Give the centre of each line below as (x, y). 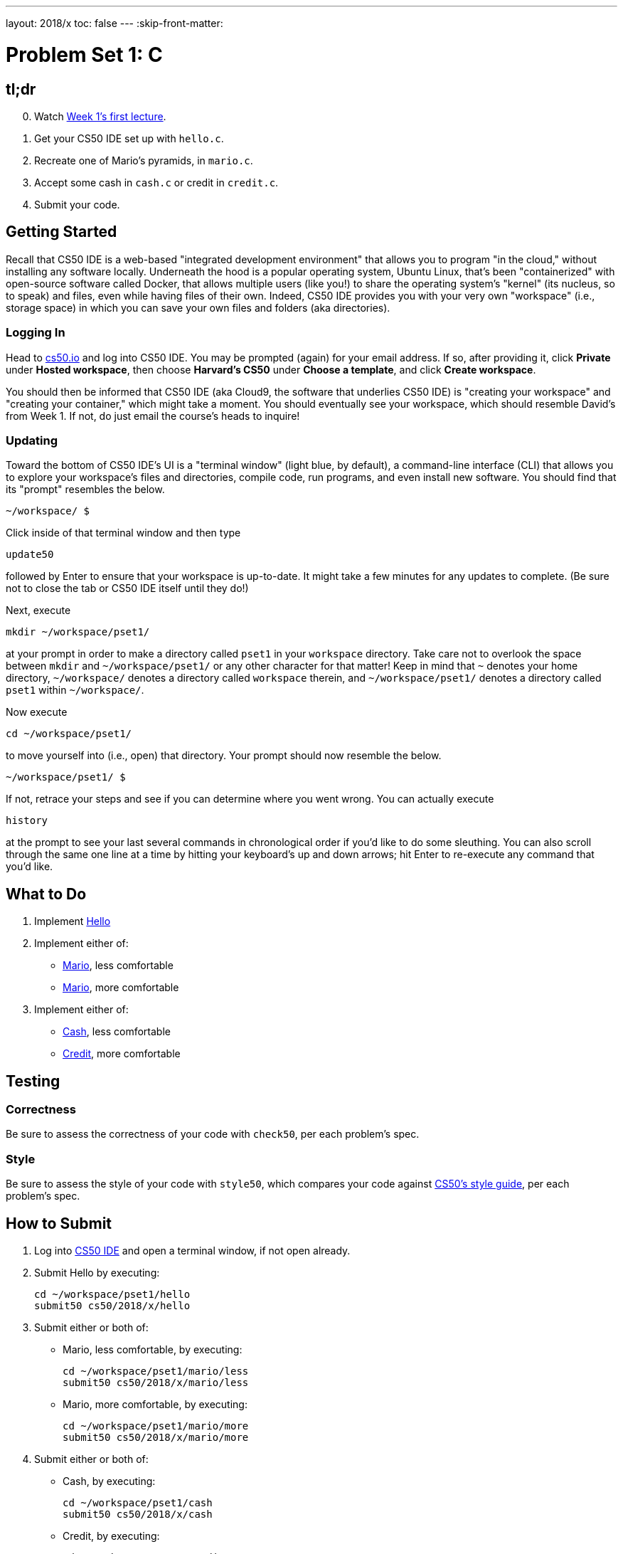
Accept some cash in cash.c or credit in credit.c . (156, 182)
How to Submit (59, 1223)
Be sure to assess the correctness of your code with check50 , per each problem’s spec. (213, 1134)
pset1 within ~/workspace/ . (75, 690)
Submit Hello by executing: (97, 1272)
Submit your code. (77, 204)
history (27, 821)
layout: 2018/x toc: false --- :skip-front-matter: (115, 23)
